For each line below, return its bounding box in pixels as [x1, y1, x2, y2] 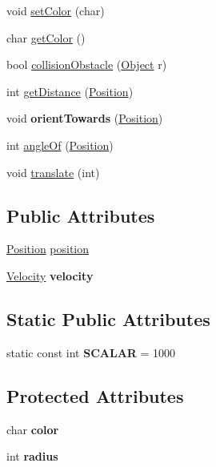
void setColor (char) [6, 2, 105, 18]
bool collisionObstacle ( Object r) [6, 56, 167, 73]
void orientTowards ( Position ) [6, 110, 163, 127]
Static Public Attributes [6, 306, 210, 331]
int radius [6, 448, 58, 465]
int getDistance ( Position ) [6, 83, 134, 99]
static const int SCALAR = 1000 [6, 344, 176, 360]
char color [6, 421, 59, 437]
